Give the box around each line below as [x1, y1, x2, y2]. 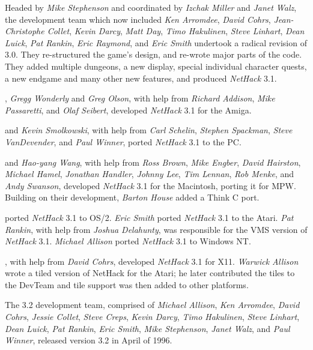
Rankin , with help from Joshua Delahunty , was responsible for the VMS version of [5, 223, 308, 235]
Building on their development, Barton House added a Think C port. [5, 191, 260, 204]
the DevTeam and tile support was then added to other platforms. [5, 278, 249, 291]
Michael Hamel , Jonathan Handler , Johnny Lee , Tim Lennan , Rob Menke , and [5, 167, 294, 180]
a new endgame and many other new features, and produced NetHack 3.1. [5, 71, 277, 84]
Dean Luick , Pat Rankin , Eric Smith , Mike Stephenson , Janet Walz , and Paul [5, 322, 290, 334]
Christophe [5, 25, 44, 37]
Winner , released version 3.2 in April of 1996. [5, 334, 172, 346]
